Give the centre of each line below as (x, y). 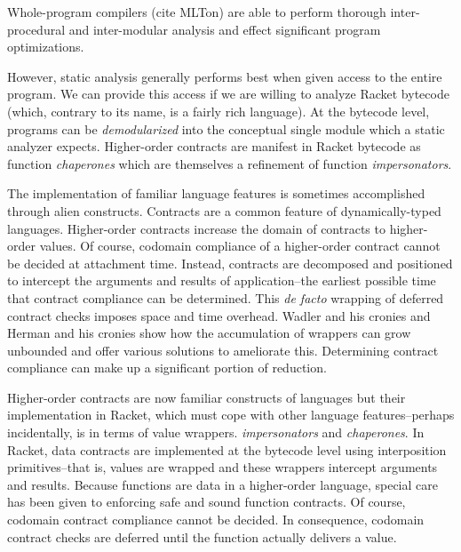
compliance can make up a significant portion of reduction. (167, 368)
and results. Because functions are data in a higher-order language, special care (223, 484)
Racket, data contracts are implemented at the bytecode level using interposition (227, 449)
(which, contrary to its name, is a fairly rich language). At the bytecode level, (219, 111)
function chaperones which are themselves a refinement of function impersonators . (230, 163)
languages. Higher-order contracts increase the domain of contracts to (196, 228)
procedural (36, 29)
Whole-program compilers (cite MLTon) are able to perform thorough (197, 12)
